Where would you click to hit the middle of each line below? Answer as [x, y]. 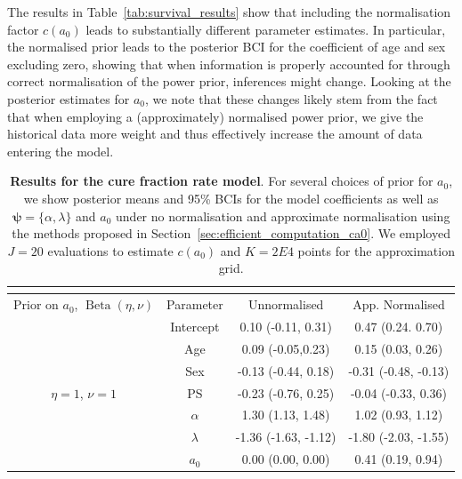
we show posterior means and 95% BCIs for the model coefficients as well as [231, 198]
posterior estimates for [69, 98]
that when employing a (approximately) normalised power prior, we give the [215, 116]
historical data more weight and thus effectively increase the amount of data [215, 134]
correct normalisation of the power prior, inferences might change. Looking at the [229, 81]
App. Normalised [399, 304]
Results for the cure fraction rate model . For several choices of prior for [222, 181]
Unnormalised [286, 304]
